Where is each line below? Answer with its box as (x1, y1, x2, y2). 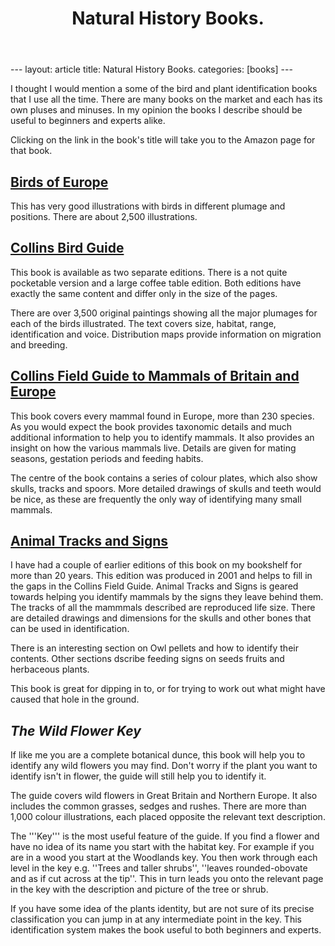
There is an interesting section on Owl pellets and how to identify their (10, 642, 299, 654)
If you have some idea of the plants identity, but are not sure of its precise (10, 903, 315, 915)
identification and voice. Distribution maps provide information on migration (10, 328, 322, 340)
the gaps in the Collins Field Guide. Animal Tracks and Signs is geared (10, 580, 299, 592)
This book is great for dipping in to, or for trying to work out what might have (10, 683, 326, 695)
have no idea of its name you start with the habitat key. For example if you (10, 841, 315, 853)
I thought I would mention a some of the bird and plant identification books (10, 83, 318, 95)
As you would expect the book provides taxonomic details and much (10, 420, 293, 432)
